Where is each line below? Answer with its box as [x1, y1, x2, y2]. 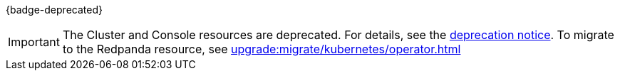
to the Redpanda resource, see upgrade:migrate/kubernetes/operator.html [62, 42, 461, 56]
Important [8, 35, 60, 49]
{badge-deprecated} [6, 4, 103, 16]
